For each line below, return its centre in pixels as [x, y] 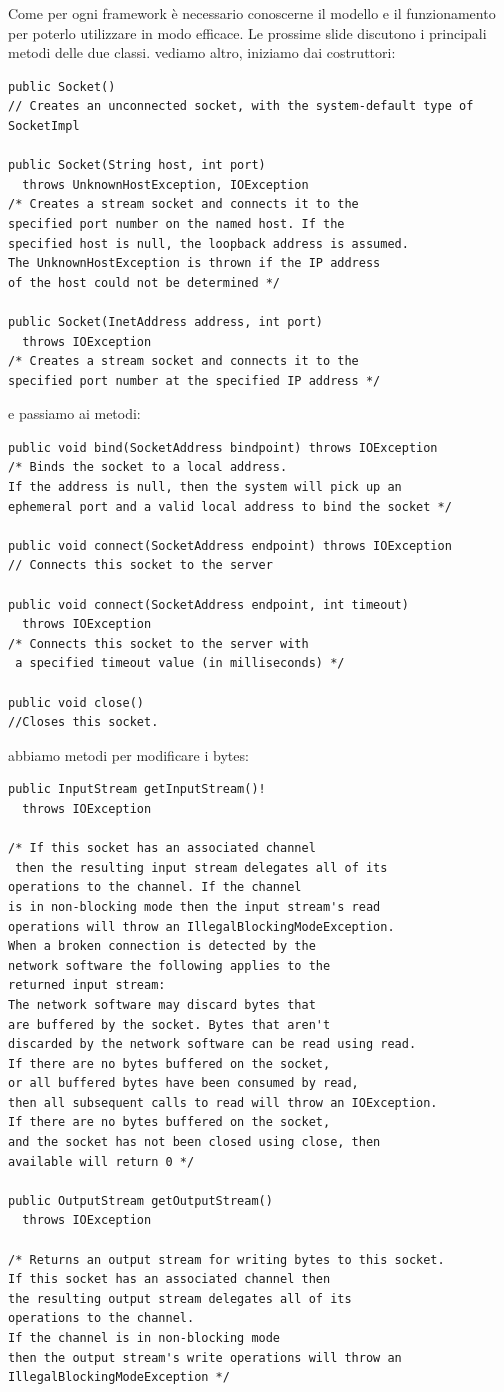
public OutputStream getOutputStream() [140, 1200]
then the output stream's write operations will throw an [205, 1357]
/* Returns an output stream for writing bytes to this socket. [226, 1259]
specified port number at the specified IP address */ [194, 380]
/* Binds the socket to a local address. [148, 467]
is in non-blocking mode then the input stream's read [194, 906]
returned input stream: [87, 985]
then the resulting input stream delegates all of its [201, 867]
